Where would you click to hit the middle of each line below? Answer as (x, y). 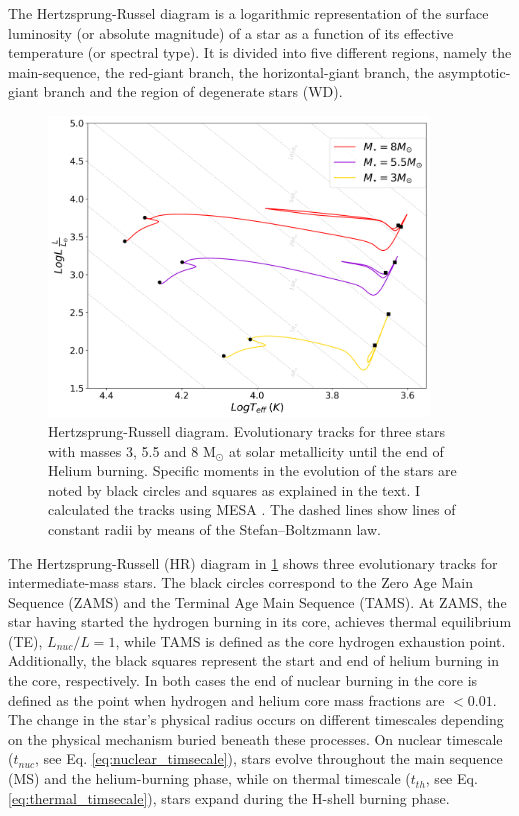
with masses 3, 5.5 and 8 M (132, 450)
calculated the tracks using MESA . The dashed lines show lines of (252, 509)
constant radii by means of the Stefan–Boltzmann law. (214, 528)
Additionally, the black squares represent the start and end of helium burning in (253, 660)
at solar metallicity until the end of (336, 450)
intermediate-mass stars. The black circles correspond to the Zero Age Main (240, 582)
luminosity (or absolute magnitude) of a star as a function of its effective (231, 32)
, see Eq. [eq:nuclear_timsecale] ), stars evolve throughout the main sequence (269, 758)
